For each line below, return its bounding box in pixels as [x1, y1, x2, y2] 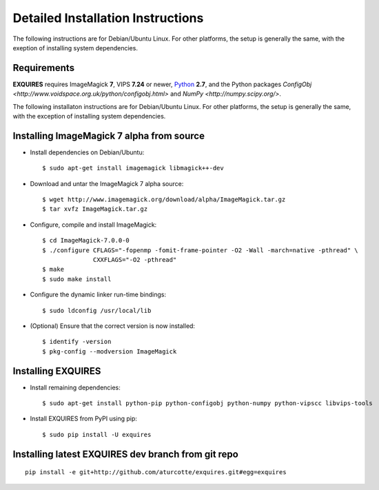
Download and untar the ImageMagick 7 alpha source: [30, 179, 184, 187]
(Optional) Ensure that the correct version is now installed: [30, 322, 196, 330]
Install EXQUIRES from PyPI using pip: [30, 414, 138, 423]
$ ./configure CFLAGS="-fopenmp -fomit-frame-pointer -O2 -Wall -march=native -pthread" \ [42, 246, 358, 254]
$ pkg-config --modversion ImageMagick [42, 347, 177, 355]
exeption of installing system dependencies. [12, 43, 138, 52]
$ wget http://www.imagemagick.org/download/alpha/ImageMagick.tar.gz [42, 196, 286, 203]
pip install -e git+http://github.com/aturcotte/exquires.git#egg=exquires [25, 469, 287, 476]
